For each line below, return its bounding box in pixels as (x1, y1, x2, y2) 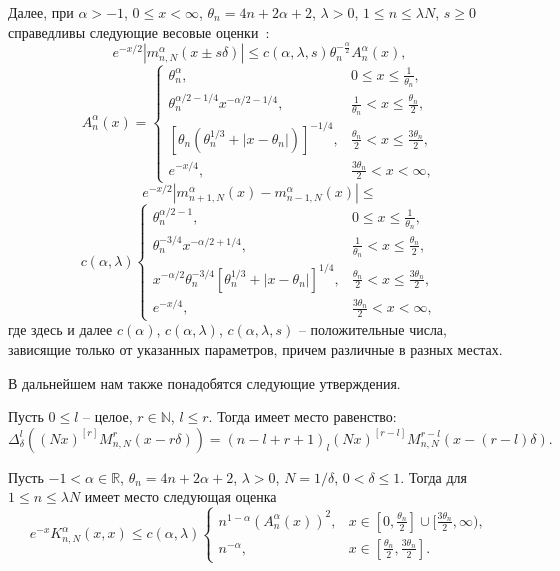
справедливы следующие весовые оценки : (8, 21, 270, 42)
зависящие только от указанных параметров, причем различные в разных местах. (8, 338, 503, 359)
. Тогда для (400, 466, 467, 487)
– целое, (83, 406, 133, 427)
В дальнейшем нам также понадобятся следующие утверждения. (8, 372, 401, 393)
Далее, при (8, 2, 74, 22)
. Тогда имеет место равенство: (208, 406, 397, 427)
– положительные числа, (298, 319, 447, 340)
